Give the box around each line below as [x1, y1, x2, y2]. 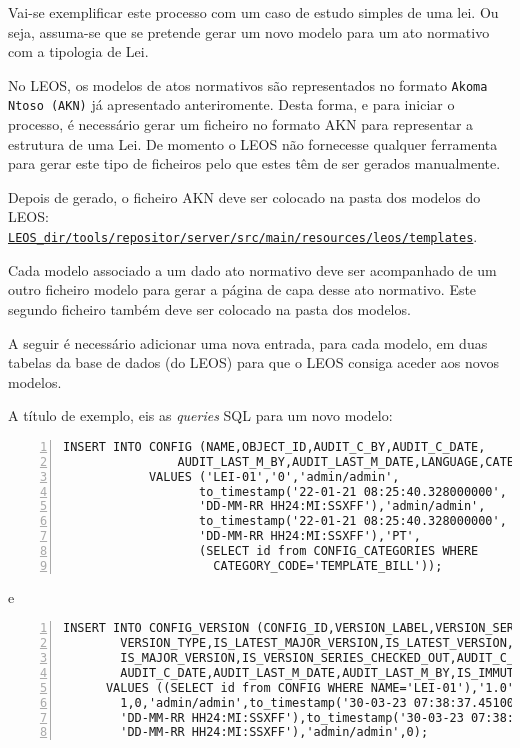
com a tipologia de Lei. [8, 41, 149, 62]
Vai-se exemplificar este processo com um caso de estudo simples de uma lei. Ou [8, 2, 499, 22]
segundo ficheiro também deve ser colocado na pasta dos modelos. [8, 298, 411, 319]
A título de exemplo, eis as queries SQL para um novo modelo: [8, 405, 393, 426]
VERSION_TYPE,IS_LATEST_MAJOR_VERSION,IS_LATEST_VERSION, [120, 636, 515, 651]
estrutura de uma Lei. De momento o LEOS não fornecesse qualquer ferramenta [8, 133, 498, 154]
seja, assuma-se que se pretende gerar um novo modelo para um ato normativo [8, 21, 490, 42]
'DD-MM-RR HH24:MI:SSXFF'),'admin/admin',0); [120, 725, 429, 740]
